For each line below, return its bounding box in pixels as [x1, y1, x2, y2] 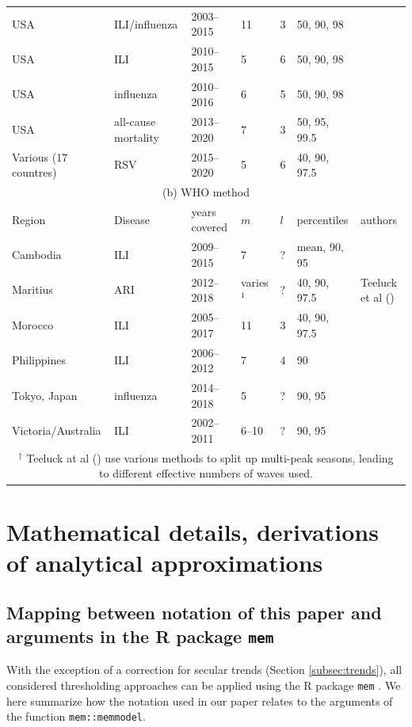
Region [12, 211, 46, 227]
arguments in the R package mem [6, 623, 274, 648]
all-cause [114, 113, 156, 130]
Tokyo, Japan [12, 386, 78, 403]
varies [240, 273, 269, 290]
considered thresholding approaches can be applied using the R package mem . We [6, 676, 401, 693]
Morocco [12, 316, 54, 333]
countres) [12, 164, 57, 181]
